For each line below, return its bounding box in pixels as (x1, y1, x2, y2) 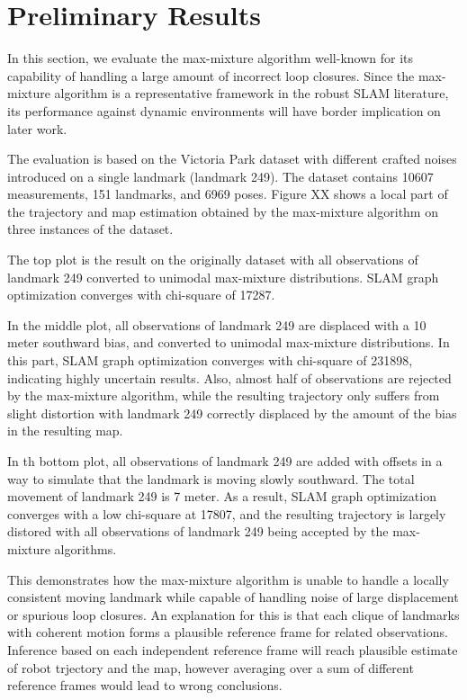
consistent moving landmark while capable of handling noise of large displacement (7, 588, 459, 606)
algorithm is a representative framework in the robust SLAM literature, (54, 84, 449, 103)
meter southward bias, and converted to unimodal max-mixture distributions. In (7, 333, 450, 352)
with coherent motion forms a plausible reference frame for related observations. (7, 623, 448, 642)
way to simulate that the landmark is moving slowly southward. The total (7, 469, 415, 488)
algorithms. (54, 539, 117, 558)
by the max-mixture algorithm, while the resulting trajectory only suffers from (7, 386, 440, 405)
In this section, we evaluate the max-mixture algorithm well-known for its (7, 49, 414, 67)
